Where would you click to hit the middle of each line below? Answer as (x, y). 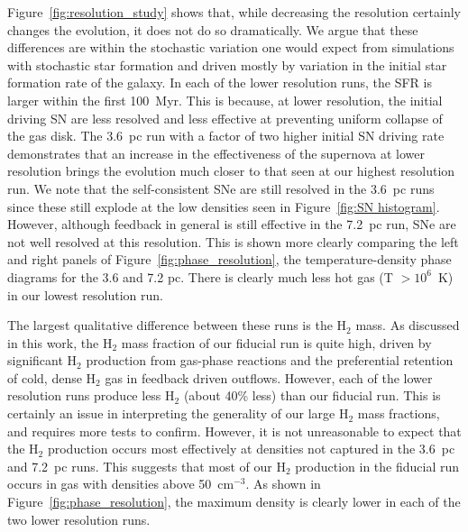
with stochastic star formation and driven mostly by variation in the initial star (227, 64)
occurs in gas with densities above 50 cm (121, 484)
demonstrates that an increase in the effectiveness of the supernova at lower (216, 153)
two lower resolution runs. (79, 519)
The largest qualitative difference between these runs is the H (177, 325)
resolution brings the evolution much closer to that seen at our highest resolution (231, 171)
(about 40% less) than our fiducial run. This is (312, 395)
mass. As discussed (408, 325)
